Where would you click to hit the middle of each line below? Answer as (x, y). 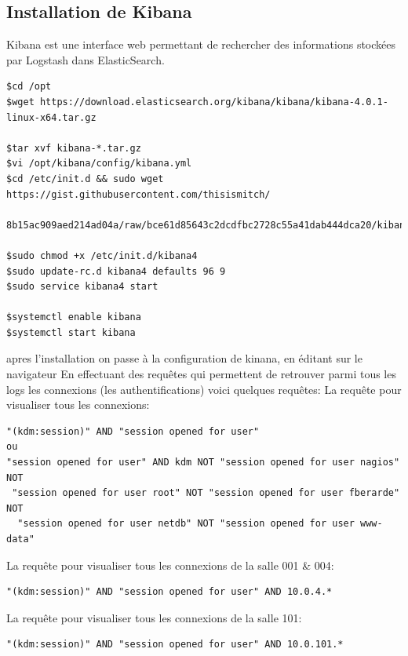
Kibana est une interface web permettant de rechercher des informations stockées (201, 44)
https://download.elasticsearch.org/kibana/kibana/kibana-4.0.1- (214, 102)
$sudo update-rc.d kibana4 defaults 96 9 (116, 271)
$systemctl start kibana (71, 332)
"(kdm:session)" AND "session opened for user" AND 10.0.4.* (169, 592)
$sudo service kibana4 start (82, 287)
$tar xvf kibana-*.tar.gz (74, 148)
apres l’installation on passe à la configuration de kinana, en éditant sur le (184, 358)
